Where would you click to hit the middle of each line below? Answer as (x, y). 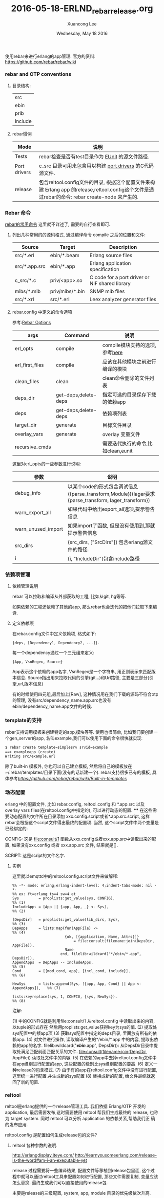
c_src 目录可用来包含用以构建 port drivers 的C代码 (96, 166)
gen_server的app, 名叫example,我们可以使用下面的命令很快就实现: (76, 738)
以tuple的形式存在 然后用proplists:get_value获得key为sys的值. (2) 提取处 (84, 1027)
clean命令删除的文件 (126, 378)
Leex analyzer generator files (123, 300)
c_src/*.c (25, 281)
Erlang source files (111, 256)
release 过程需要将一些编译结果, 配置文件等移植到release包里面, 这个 (81, 1170)
